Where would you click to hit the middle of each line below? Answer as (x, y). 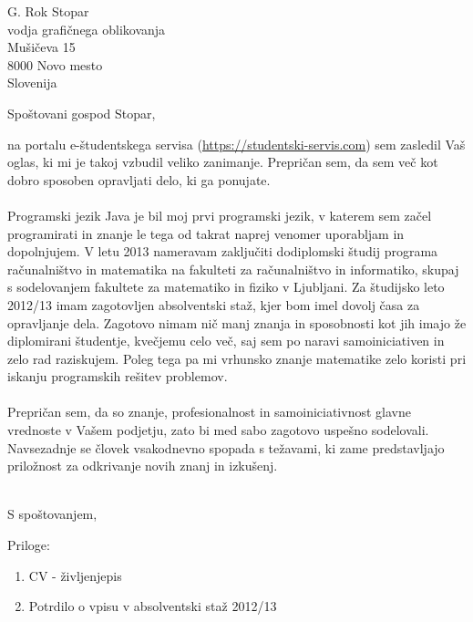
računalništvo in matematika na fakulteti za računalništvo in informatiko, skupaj (233, 269)
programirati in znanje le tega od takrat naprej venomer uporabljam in (206, 233)
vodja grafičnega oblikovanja (87, 29)
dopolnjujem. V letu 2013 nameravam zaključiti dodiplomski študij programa (223, 251)
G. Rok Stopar (48, 11)
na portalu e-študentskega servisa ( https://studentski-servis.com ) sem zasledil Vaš (236, 144)
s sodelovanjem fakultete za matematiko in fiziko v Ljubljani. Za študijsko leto (226, 287)
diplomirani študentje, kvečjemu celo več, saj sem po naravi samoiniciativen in (226, 341)
